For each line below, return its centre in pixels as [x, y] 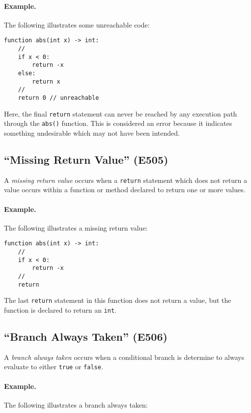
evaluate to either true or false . [54, 367]
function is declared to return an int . [60, 310]
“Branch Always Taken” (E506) [86, 337]
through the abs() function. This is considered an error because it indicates [118, 123]
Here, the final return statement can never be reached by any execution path [121, 113]
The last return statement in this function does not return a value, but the [118, 300]
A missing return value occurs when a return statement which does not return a [125, 180]
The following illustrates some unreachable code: [77, 24]
